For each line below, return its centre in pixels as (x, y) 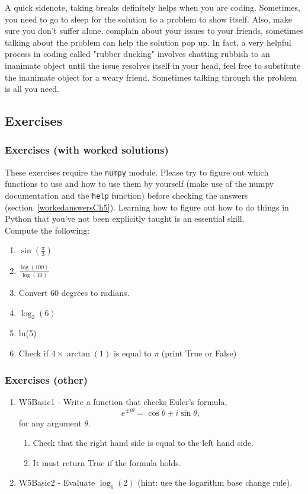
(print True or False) (199, 353)
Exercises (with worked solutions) (87, 150)
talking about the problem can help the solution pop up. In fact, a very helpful (148, 42)
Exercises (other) (46, 379)
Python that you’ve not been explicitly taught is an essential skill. (125, 219)
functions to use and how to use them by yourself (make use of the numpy (139, 184)
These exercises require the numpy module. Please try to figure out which (137, 172)
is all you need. (32, 89)
